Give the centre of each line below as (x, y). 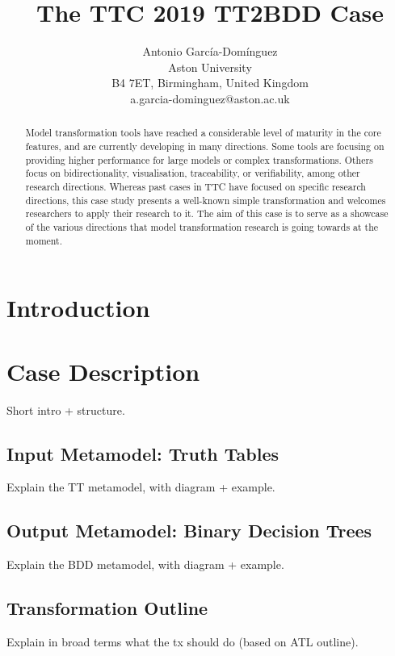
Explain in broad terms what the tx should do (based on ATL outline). (183, 641)
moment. (44, 240)
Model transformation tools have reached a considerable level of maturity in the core (203, 133)
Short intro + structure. (66, 409)
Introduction (78, 308)
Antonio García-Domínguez (210, 51)
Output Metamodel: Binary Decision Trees (189, 531)
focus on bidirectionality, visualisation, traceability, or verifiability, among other (193, 173)
